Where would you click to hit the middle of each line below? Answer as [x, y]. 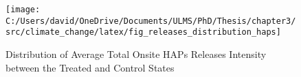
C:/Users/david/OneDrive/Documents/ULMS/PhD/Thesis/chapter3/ [151, 21]
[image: [23, 10]
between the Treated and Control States [90, 67]
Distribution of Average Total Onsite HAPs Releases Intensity [136, 53]
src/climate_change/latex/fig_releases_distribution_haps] [143, 32]
